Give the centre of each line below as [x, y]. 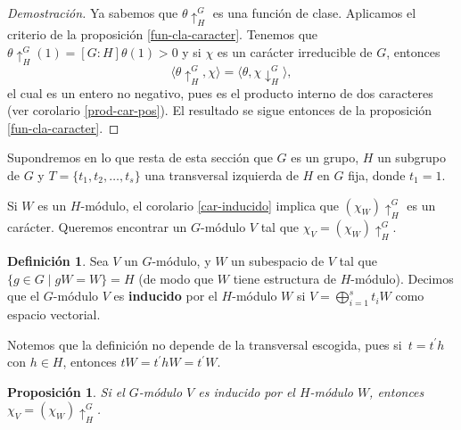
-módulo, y [181, 261]
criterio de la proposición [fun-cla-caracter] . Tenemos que [163, 34]
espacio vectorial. [54, 314]
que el [24, 296]
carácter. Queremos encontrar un [97, 226]
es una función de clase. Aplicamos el [314, 12]
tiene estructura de [285, 278]
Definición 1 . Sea [58, 261]
